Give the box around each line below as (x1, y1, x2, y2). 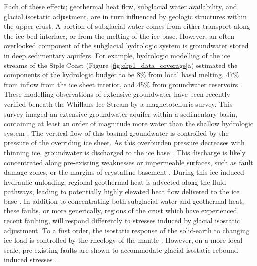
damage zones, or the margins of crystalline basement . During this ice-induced (4, 167, 244, 177)
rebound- (213, 244, 241, 255)
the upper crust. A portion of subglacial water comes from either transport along (4, 21, 250, 31)
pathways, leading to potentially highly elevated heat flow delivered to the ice (4, 186, 240, 197)
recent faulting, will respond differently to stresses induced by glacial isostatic (4, 215, 240, 226)
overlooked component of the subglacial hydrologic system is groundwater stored (4, 40, 249, 51)
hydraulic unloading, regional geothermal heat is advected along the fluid (4, 176, 226, 187)
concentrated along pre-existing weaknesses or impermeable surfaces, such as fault (4, 157, 253, 167)
